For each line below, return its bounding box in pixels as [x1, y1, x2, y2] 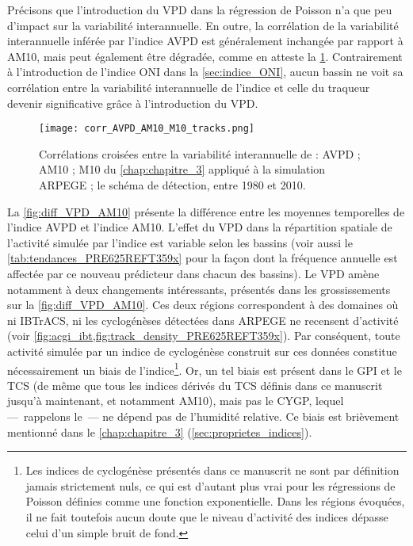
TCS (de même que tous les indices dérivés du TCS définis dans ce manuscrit [7, 376, 383, 393]
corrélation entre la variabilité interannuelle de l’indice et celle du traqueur [7, 78, 370, 95]
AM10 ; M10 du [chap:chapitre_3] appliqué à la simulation [39, 161, 326, 178]
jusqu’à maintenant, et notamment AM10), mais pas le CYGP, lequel [7, 392, 344, 409]
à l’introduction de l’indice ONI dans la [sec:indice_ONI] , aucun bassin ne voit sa [7, 63, 403, 80]
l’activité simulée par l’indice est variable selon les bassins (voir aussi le [7, 234, 353, 250]
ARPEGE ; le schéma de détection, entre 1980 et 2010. [39, 177, 306, 193]
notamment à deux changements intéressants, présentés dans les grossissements [7, 281, 391, 297]
